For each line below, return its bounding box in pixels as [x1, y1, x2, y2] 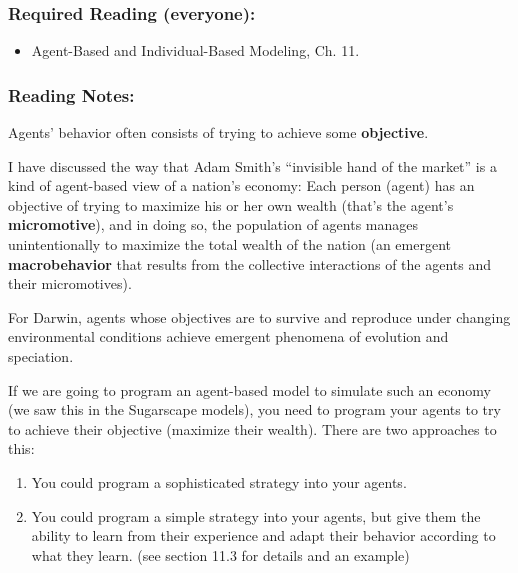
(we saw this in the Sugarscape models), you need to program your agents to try [8, 399, 501, 420]
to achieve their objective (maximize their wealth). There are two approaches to [8, 418, 497, 439]
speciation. [8, 345, 74, 366]
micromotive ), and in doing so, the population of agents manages [8, 214, 418, 235]
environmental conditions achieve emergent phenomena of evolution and [8, 326, 449, 347]
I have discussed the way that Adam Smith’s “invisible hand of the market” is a [8, 155, 497, 176]
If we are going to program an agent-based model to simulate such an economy [8, 379, 491, 400]
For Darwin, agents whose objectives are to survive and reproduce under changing [8, 306, 511, 327]
